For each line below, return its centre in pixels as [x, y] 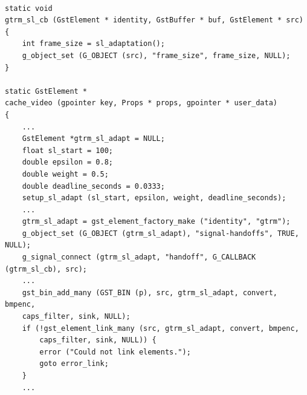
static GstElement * [46, 91]
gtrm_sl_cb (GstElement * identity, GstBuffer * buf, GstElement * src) [154, 20]
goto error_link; [74, 364]
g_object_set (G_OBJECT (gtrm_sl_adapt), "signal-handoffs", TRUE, [160, 233]
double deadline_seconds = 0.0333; [93, 186]
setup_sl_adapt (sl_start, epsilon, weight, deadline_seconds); [154, 198]
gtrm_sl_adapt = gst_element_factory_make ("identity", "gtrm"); [156, 222]
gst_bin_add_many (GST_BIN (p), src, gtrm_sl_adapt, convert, [150, 292]
